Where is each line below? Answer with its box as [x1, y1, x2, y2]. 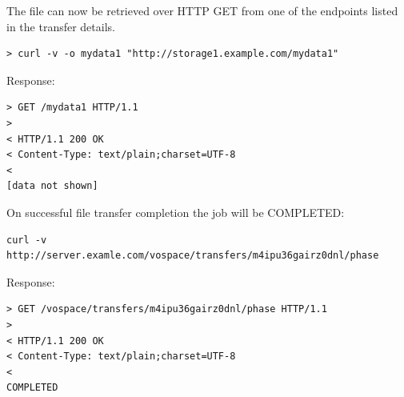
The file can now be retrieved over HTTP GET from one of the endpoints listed [6, 2, 398, 18]
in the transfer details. [6, 18, 115, 34]
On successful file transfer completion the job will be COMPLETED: [6, 203, 345, 220]
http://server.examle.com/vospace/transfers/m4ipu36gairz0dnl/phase [6, 250, 379, 262]
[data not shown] [6, 180, 98, 192]
